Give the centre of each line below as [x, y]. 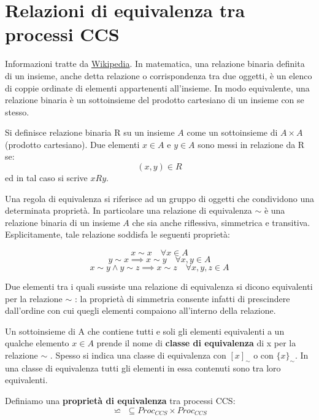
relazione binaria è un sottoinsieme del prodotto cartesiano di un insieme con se [155, 100]
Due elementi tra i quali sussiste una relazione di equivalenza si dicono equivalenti [159, 286]
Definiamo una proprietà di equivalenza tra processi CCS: [120, 400]
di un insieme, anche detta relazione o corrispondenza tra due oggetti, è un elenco [159, 75]
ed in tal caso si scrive [46, 178]
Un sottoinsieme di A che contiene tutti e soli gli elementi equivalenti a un [145, 331]
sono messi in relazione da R [251, 144]
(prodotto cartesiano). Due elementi [72, 144]
